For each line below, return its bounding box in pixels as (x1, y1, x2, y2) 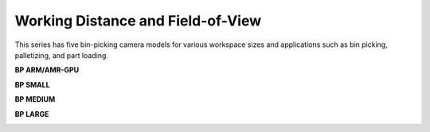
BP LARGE (14, 109, 49, 118)
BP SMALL (14, 80, 51, 89)
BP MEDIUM (14, 95, 56, 104)
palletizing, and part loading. (14, 50, 109, 60)
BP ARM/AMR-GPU (14, 65, 80, 75)
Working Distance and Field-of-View (14, 12, 262, 29)
